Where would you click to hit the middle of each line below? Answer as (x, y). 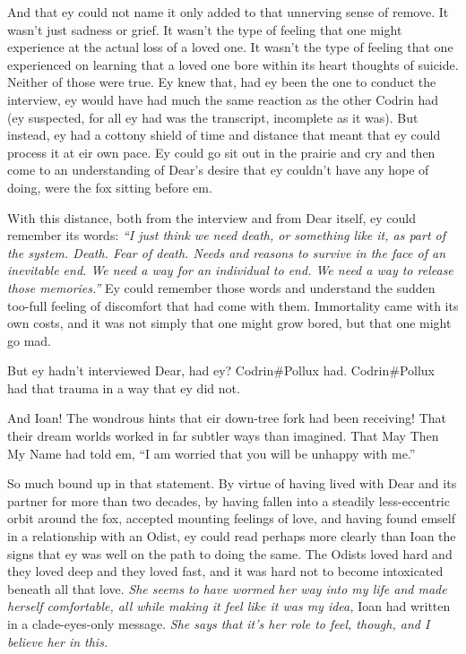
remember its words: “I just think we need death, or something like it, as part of (227, 235)
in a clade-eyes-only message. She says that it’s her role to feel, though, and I (219, 624)
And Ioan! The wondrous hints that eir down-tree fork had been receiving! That (227, 418)
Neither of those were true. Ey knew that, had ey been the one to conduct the (222, 82)
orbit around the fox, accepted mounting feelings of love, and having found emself (231, 518)
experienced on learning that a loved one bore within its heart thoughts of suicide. (233, 64)
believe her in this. (58, 641)
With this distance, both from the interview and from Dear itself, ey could (211, 217)
